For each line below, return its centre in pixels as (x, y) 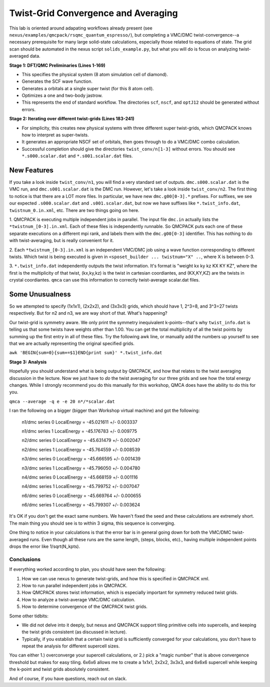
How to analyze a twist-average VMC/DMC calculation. (78, 599)
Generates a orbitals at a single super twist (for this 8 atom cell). (88, 88)
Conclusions (25, 559)
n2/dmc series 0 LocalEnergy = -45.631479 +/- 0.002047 (81, 440)
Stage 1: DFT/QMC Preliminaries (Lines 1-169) (57, 65)
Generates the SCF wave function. (57, 81)
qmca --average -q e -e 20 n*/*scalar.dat (62, 401)
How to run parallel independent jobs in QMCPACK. (74, 585)
